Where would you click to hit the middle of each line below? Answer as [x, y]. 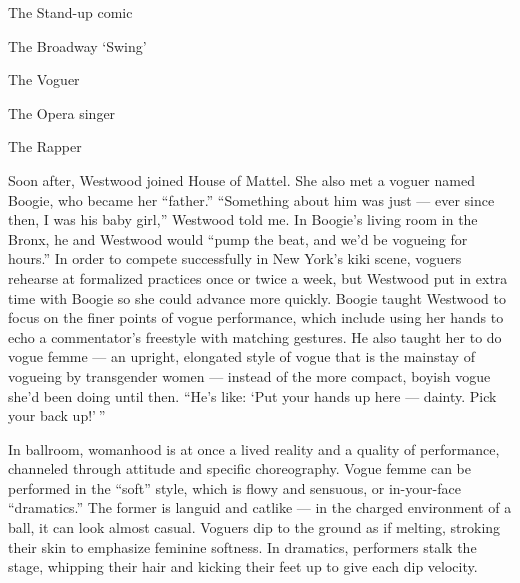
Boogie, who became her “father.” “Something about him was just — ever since [251, 199]
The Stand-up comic [70, 12]
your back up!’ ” [57, 415]
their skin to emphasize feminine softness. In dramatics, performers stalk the [242, 546]
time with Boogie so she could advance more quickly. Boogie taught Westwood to [257, 297]
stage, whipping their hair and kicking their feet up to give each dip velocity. [243, 566]
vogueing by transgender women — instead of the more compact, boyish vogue [249, 375]
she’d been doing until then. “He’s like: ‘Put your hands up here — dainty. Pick [252, 395]
